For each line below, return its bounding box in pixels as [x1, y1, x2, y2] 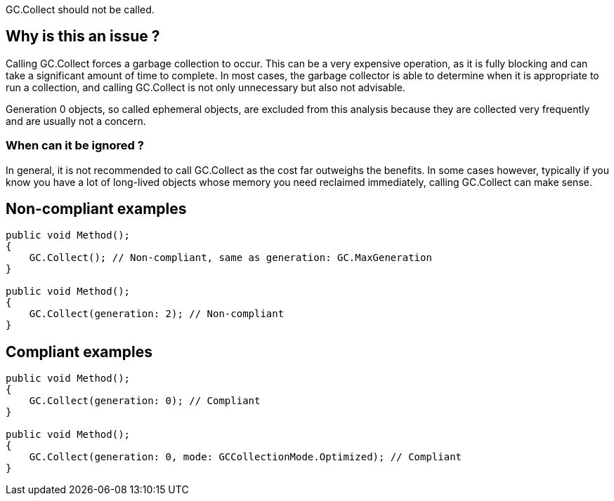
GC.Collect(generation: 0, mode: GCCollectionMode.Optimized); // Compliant [29, 451, 462, 463]
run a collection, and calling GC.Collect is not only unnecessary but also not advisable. [6, 81, 405, 93]
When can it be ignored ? [6, 138, 144, 153]
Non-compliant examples [6, 200, 187, 218]
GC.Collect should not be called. [6, 4, 155, 15]
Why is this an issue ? [6, 27, 160, 46]
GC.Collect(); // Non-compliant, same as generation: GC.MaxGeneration [29, 252, 432, 264]
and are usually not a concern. [6, 114, 146, 127]
